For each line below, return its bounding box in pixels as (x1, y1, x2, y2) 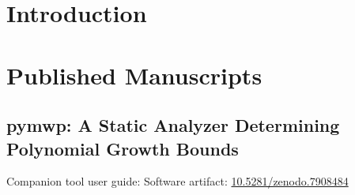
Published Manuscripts (6, 58, 262, 91)
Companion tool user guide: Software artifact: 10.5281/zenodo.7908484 (6, 173, 349, 189)
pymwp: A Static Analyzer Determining (6, 113, 340, 137)
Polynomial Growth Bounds (6, 136, 239, 160)
